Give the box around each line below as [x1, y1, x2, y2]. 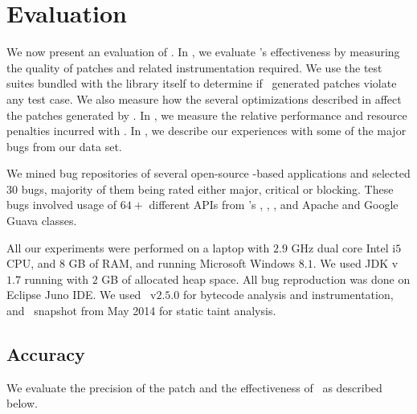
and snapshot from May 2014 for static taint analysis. [6, 302, 276, 319]
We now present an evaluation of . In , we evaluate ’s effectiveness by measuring [6, 43, 400, 60]
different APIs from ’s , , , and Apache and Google [149, 196, 399, 213]
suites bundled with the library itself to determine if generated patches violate [6, 75, 397, 92]
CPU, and [6, 255, 56, 272]
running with [24, 270, 88, 287]
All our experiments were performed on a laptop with [6, 239, 270, 256]
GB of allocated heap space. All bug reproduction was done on [101, 270, 411, 287]
